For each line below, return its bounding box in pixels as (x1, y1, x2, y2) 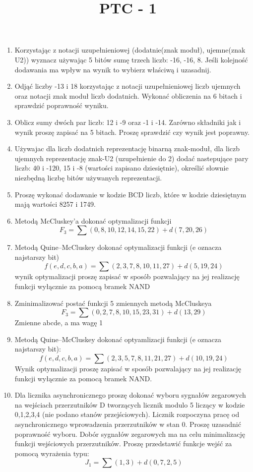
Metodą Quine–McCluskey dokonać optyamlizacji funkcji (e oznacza (14, 334, 221, 344)
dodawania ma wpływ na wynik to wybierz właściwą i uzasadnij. (14, 64, 211, 74)
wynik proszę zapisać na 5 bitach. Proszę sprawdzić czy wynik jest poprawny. (14, 126, 250, 137)
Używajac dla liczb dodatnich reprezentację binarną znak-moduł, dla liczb (14, 143, 240, 154)
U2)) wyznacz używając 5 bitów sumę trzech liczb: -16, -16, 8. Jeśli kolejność (14, 54, 248, 64)
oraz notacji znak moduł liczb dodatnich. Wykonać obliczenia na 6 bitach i (14, 90, 242, 101)
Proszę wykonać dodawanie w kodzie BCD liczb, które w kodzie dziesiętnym (14, 189, 247, 199)
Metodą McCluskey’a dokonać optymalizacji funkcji (14, 215, 172, 226)
